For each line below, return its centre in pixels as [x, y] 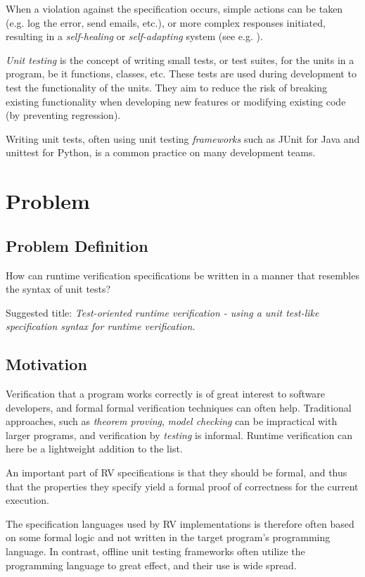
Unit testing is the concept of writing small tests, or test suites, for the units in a [180, 59]
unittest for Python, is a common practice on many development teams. [161, 152]
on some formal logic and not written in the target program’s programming [168, 537]
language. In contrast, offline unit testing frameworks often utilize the [155, 551]
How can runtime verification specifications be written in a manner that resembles [182, 275]
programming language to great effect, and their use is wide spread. [151, 565]
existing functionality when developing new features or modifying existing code [176, 101]
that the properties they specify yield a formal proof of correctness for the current [182, 486]
